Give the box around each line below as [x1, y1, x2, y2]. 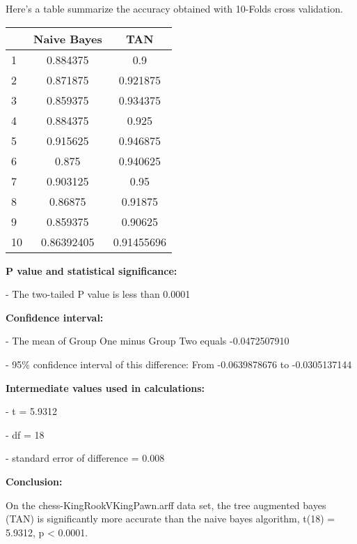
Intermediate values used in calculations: [6, 380, 205, 395]
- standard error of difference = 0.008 [6, 451, 165, 465]
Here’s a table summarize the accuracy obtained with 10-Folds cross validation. [6, 1, 343, 15]
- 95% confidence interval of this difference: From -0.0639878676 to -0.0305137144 [6, 356, 352, 371]
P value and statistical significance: [6, 263, 177, 278]
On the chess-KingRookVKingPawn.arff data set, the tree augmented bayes [6, 497, 326, 512]
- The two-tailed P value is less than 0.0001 [6, 287, 191, 301]
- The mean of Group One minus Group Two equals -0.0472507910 [6, 333, 289, 348]
